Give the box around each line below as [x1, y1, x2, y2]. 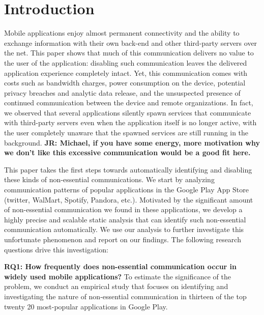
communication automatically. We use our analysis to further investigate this [4, 224, 244, 235]
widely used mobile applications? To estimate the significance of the [4, 271, 231, 281]
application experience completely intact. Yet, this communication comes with [4, 67, 248, 78]
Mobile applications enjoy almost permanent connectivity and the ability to [4, 27, 240, 38]
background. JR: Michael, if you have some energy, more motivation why [4, 137, 260, 148]
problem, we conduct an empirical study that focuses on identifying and [4, 281, 228, 292]
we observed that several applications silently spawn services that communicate [4, 107, 251, 118]
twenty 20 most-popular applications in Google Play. [4, 301, 168, 311]
